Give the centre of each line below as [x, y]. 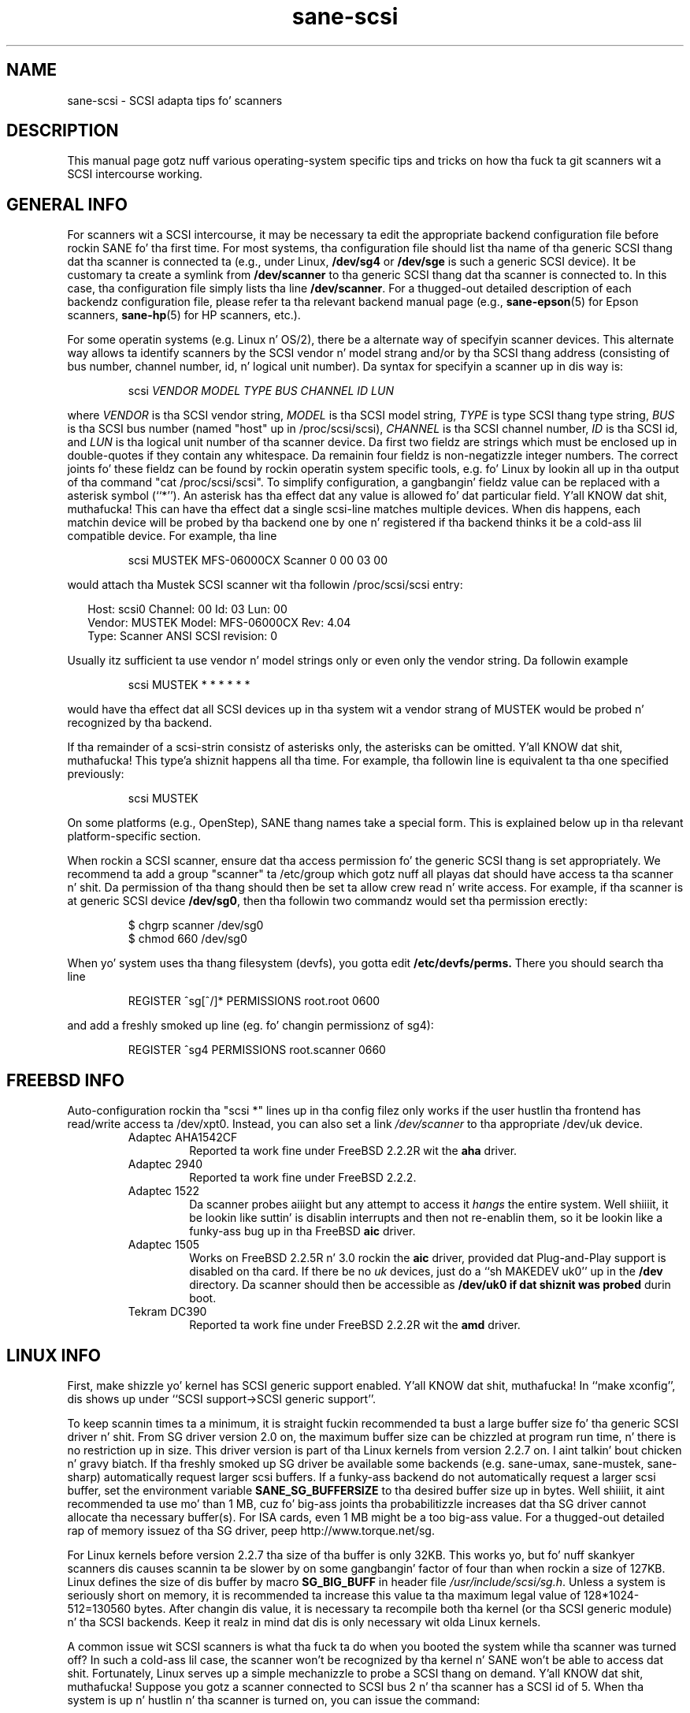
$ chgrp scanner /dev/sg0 [196, 925]
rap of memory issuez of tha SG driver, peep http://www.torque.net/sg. [251, 1530]
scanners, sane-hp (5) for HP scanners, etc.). [184, 315]
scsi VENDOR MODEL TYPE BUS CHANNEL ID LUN [261, 391]
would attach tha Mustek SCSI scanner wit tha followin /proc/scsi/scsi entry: [265, 585]
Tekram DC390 [167, 1312]
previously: [96, 774]
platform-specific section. [134, 836]
